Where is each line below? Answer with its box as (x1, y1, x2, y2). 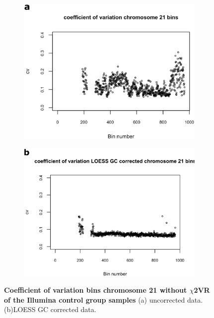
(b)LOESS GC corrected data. (4, 304, 96, 315)
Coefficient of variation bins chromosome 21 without (4, 285, 187, 295)
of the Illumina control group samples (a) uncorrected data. (4, 294, 203, 305)
